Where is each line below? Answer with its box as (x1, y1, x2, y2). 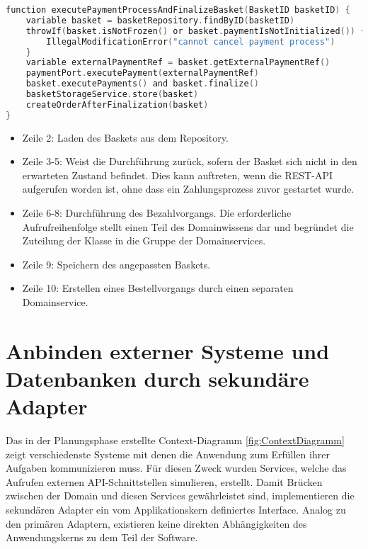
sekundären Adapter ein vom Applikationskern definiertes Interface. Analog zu (6, 502, 346, 517)
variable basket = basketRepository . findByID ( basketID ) (25, 15, 295, 26)
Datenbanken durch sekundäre (6, 363, 309, 392)
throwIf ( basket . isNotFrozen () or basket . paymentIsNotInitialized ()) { (25, 26, 366, 36)
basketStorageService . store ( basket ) (25, 89, 199, 99)
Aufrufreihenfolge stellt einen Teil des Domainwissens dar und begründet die (22, 219, 354, 234)
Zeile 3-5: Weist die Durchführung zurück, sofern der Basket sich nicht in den (22, 154, 357, 169)
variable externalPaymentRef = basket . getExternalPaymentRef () (25, 57, 330, 68)
